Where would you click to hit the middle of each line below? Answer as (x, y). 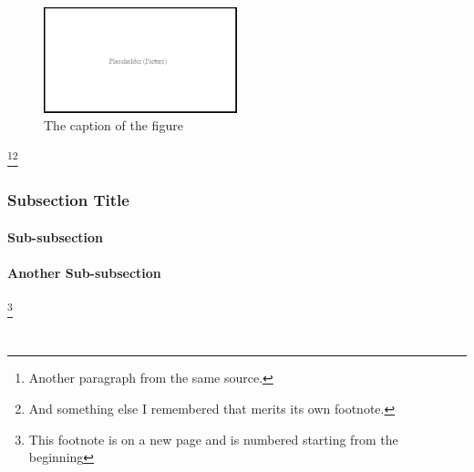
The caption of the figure (113, 125)
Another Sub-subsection (84, 272)
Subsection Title (68, 200)
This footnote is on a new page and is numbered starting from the (213, 439)
